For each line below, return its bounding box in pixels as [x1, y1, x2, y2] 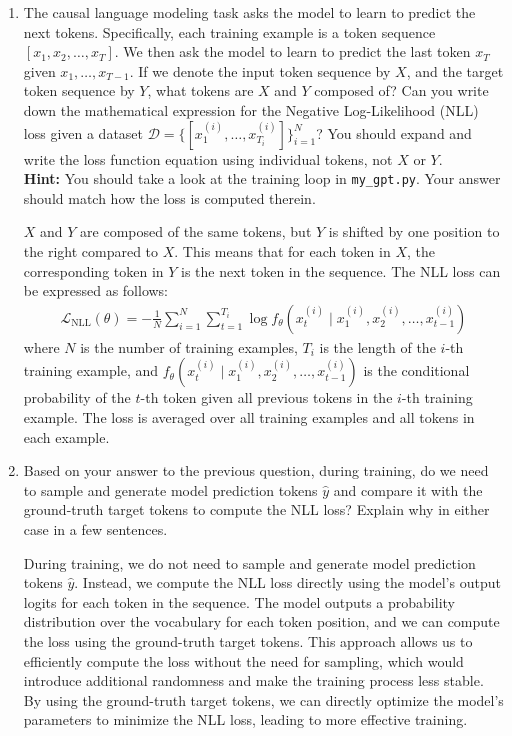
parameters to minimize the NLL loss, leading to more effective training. [23, 709, 468, 730]
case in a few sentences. [23, 518, 168, 539]
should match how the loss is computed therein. [23, 187, 316, 208]
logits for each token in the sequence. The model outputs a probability [23, 591, 455, 612]
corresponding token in [23, 260, 164, 281]
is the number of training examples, [80, 336, 298, 357]
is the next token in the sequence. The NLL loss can [181, 260, 501, 281]
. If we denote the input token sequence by [129, 60, 391, 81]
